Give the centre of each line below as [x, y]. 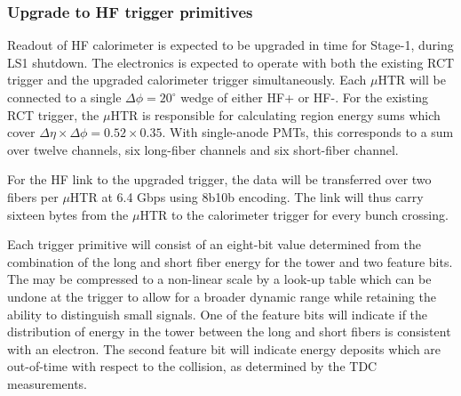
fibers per [33, 196]
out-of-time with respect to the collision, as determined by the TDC [192, 366]
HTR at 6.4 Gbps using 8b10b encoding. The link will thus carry [246, 196]
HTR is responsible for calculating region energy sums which [275, 114]
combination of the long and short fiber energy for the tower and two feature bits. [230, 261]
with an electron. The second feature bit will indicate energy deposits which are [224, 348]
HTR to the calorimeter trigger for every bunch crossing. [294, 214]
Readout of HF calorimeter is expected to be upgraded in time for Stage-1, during [230, 45]
